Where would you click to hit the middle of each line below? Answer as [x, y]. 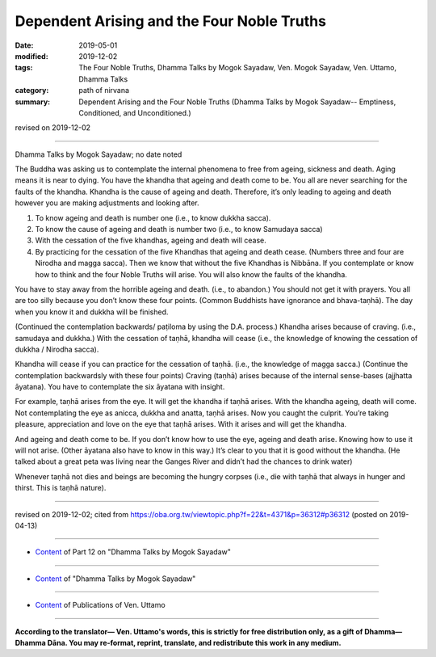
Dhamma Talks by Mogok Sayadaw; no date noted [99, 154]
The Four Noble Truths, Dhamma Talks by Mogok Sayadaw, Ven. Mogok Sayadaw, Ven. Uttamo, [238, 68]
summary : [33, 102]
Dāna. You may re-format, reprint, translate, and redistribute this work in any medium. [195, 642]
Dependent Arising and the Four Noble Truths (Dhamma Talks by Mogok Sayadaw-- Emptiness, [237, 102]
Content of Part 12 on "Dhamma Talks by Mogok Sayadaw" [133, 552]
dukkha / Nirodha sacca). [57, 349]
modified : [31, 56]
